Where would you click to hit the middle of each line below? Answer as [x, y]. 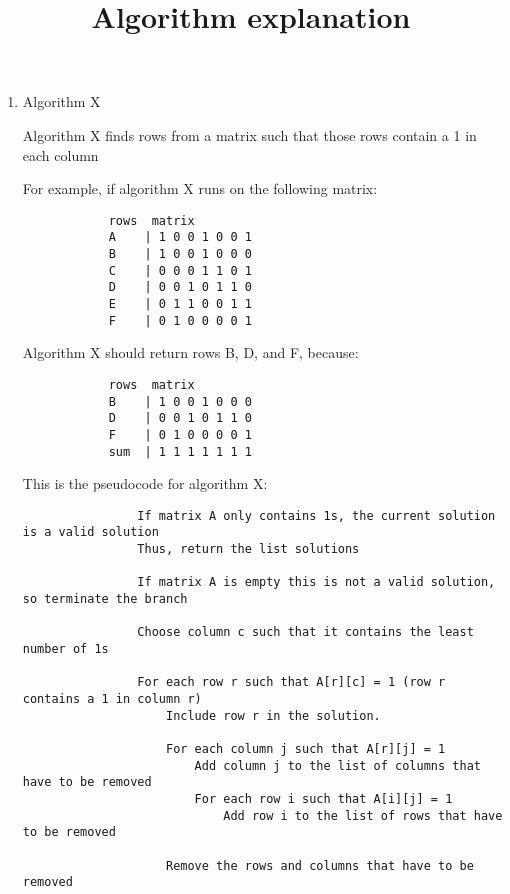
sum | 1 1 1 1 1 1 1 [180, 451]
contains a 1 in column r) [112, 699]
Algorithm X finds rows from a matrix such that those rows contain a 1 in [249, 134]
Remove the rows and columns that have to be [319, 865]
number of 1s [65, 649]
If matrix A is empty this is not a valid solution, [316, 582]
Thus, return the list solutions [248, 549]
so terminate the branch [105, 599]
